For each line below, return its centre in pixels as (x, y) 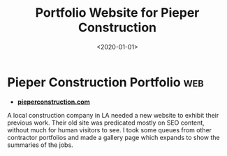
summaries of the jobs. (40, 145)
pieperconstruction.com (53, 102)
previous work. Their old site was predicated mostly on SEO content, (106, 123)
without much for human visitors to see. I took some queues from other (109, 130)
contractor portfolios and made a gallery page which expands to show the (113, 137)
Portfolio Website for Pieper (117, 13)
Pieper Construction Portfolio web (105, 82)
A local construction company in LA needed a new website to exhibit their (113, 115)
